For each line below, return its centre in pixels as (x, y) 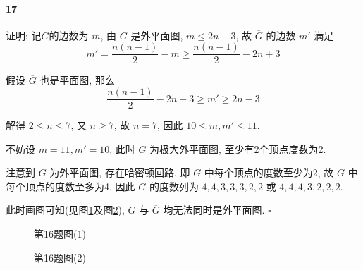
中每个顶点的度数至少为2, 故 (269, 172)
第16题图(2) (60, 257)
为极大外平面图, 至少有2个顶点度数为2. (238, 148)
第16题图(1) (60, 234)
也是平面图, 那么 (77, 80)
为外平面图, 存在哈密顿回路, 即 (120, 172)
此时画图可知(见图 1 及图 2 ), (65, 210)
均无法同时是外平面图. (214, 210)
